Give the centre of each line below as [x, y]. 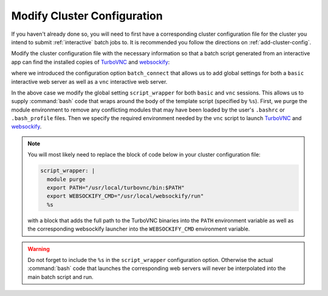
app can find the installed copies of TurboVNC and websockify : [91, 62]
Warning [39, 249]
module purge [66, 179]
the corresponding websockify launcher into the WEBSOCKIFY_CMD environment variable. [139, 229]
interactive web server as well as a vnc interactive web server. [89, 81]
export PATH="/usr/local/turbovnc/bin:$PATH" [115, 188]
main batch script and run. [60, 277]
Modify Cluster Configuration [87, 16]
